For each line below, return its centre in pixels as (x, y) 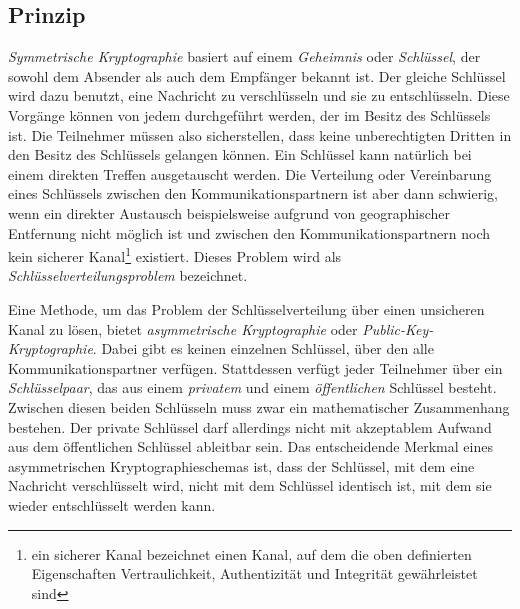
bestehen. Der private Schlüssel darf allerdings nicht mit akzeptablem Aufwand (250, 426)
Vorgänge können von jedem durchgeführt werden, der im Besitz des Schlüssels (249, 114)
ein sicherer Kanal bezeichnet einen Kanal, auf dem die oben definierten (251, 553)
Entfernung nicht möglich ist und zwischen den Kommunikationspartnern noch (249, 232)
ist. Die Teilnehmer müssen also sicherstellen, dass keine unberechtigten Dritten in (260, 134)
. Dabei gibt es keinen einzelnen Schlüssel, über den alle (263, 348)
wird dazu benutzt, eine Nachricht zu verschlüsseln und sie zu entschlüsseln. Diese (259, 95)
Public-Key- (398, 328)
